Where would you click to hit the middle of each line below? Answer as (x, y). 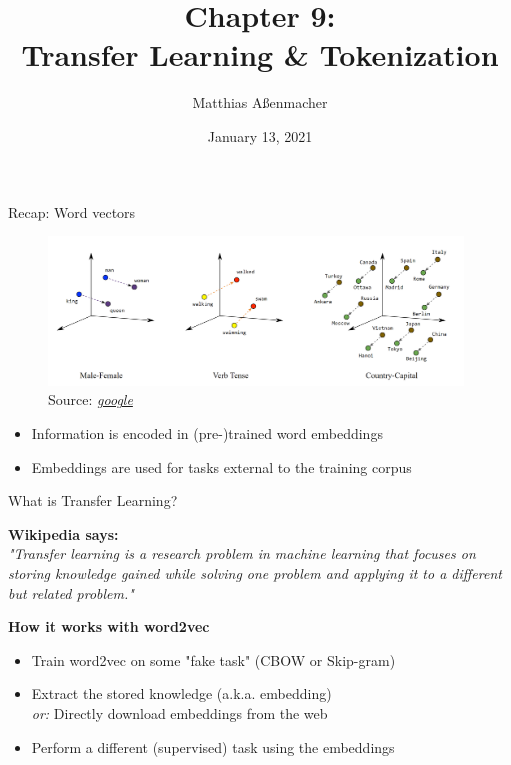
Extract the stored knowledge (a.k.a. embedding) (181, 693)
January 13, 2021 (260, 135)
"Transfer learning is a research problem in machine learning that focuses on (242, 553)
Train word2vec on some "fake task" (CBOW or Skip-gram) (213, 659)
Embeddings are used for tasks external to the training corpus (221, 466)
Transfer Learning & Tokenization (260, 54)
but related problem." (71, 592)
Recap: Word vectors (72, 211)
